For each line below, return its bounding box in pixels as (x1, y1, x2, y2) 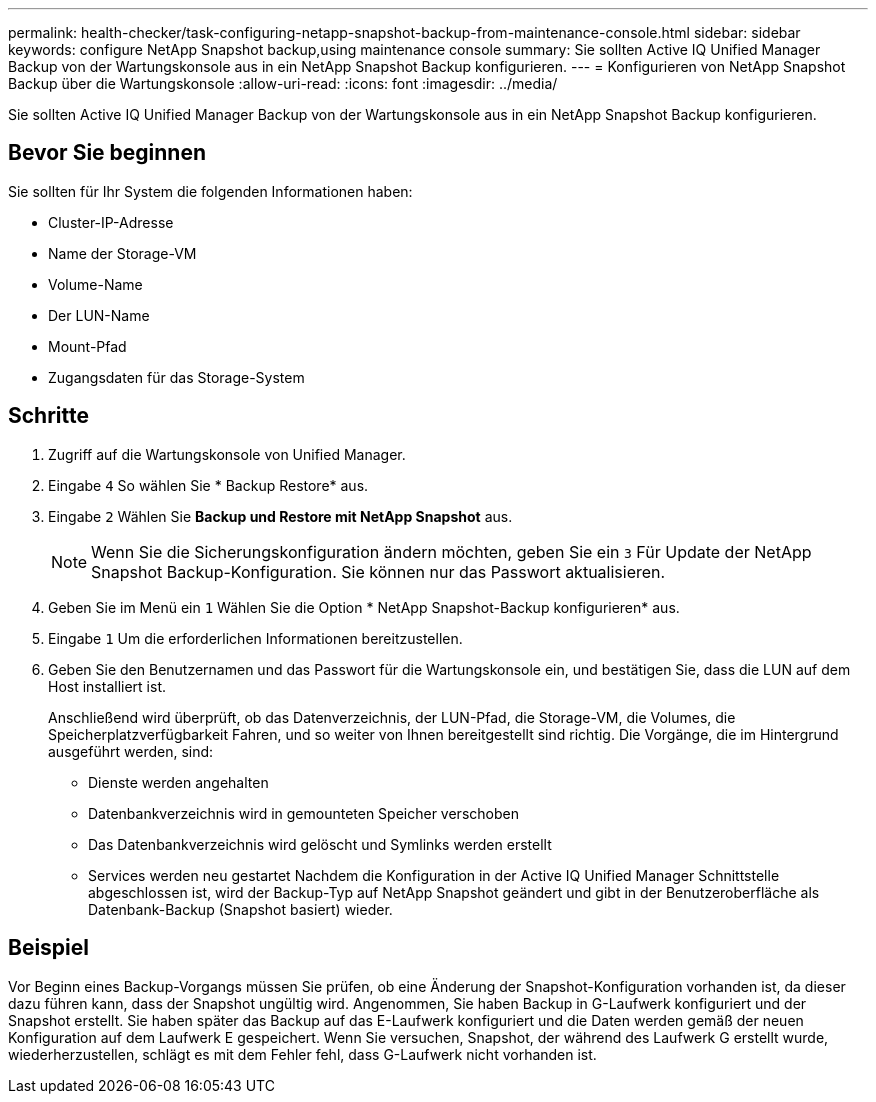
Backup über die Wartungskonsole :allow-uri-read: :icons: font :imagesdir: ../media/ (8, 75, 558, 92)
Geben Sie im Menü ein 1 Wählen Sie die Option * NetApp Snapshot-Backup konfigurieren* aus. (48, 598, 680, 616)
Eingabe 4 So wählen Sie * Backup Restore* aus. (48, 476, 369, 494)
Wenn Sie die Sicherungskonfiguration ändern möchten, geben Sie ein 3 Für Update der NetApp (91, 541, 812, 562)
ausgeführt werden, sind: (48, 742, 214, 760)
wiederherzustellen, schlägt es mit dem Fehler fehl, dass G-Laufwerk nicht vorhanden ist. (8, 1045, 597, 1063)
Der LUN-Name (48, 306, 150, 324)
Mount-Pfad (48, 337, 127, 355)
